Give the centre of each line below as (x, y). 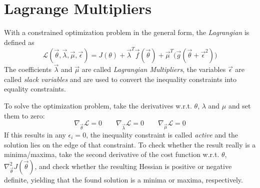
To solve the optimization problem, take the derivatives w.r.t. (98, 106)
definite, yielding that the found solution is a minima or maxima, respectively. (123, 179)
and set (239, 106)
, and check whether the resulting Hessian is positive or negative (133, 166)
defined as (19, 42)
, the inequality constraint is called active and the (162, 134)
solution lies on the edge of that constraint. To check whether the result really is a (130, 144)
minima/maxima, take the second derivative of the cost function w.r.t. (112, 154)
